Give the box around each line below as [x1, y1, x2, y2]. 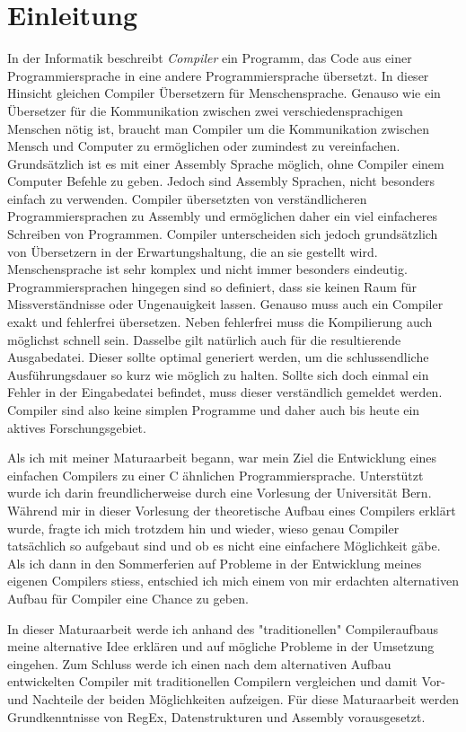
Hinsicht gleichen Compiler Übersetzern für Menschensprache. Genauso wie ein [7, 84, 441, 102]
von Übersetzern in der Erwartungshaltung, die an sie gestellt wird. [7, 242, 378, 260]
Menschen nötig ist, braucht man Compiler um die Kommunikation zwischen [7, 119, 430, 137]
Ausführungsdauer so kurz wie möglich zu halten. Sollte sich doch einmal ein [7, 365, 429, 384]
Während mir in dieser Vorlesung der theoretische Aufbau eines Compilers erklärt [7, 500, 456, 519]
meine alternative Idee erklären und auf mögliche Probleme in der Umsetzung [7, 637, 435, 656]
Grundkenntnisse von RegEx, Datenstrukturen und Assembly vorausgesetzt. [7, 707, 426, 726]
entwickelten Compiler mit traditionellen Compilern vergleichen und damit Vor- [7, 672, 445, 691]
